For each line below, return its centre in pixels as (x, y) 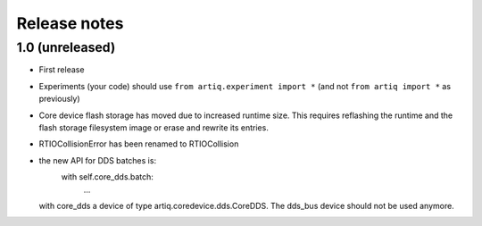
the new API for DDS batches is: (97, 160)
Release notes (70, 23)
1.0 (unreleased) (66, 47)
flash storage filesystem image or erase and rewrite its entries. (154, 127)
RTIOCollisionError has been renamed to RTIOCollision (139, 144)
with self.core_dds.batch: (107, 177)
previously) (59, 99)
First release (62, 70)
